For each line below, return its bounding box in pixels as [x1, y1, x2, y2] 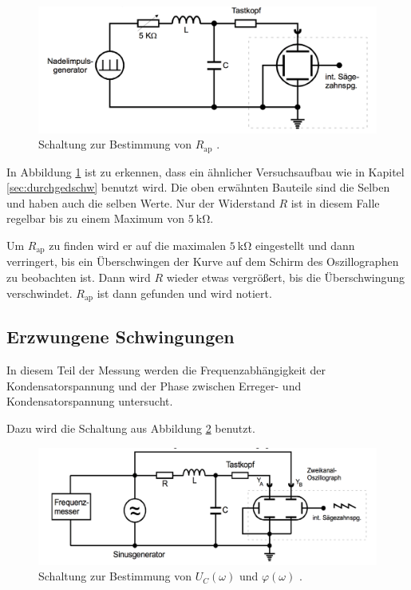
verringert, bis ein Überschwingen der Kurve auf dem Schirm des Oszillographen [6, 253, 399, 270]
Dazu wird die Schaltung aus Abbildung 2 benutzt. [6, 420, 255, 437]
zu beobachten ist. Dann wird [6, 269, 151, 286]
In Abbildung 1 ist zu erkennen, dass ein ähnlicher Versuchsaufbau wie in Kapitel [6, 163, 405, 180]
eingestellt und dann [255, 237, 355, 253]
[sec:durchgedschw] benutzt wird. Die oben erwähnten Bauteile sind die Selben [6, 179, 390, 196]
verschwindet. [6, 284, 73, 301]
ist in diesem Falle [290, 194, 380, 211]
